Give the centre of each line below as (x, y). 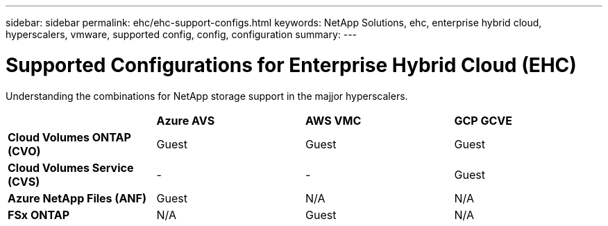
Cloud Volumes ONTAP (69, 137)
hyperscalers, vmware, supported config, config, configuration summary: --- (181, 34)
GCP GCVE (483, 120)
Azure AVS (186, 120)
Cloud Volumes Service (71, 167)
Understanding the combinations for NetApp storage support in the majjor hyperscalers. (207, 96)
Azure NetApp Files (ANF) (77, 198)
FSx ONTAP (39, 215)
